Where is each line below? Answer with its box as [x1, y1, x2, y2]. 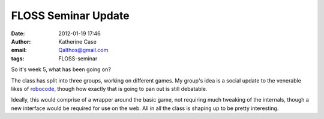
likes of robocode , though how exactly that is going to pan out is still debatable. [11, 85, 208, 92]
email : [11, 47, 27, 54]
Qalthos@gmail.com [58, 47, 109, 54]
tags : [11, 54, 25, 62]
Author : [11, 38, 31, 45]
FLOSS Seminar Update [11, 9, 130, 22]
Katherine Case [58, 38, 97, 45]
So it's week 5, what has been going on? [11, 66, 111, 73]
